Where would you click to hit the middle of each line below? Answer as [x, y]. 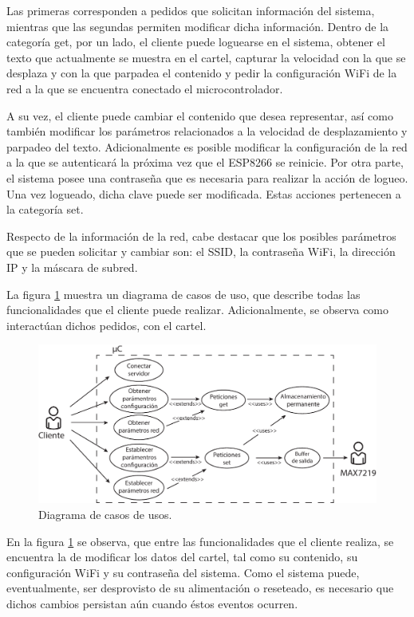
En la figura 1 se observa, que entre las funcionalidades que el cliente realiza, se [200, 541]
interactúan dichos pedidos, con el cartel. [106, 325]
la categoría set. [45, 209]
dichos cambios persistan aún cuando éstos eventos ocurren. [152, 603]
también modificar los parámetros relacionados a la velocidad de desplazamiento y [207, 131]
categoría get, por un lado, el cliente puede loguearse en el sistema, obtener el [196, 42]
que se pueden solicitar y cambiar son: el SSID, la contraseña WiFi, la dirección [201, 252]
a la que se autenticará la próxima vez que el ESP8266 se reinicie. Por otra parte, [205, 162]
